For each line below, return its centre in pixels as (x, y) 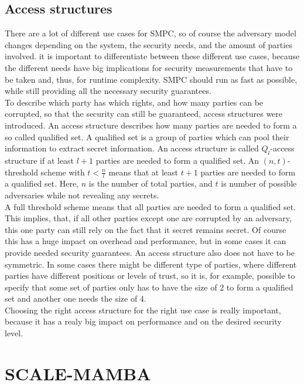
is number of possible (259, 183)
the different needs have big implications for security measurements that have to (149, 67)
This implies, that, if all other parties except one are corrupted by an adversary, (148, 218)
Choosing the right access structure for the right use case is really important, (143, 310)
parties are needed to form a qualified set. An (177, 160)
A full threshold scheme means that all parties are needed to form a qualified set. (151, 206)
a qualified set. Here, (42, 183)
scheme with (63, 172)
